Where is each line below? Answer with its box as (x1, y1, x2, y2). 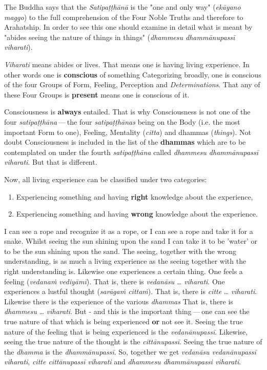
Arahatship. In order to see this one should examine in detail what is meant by (4, 22, 253, 32)
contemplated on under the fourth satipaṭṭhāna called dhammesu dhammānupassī (4, 146, 259, 157)
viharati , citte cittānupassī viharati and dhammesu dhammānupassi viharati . (4, 356, 241, 367)
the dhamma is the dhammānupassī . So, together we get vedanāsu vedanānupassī (4, 346, 256, 357)
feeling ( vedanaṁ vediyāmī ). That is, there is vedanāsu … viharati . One (4, 276, 225, 286)
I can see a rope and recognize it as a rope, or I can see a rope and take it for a (4, 225, 253, 236)
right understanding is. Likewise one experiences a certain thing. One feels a (4, 266, 243, 277)
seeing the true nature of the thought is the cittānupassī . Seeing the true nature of (4, 336, 262, 347)
